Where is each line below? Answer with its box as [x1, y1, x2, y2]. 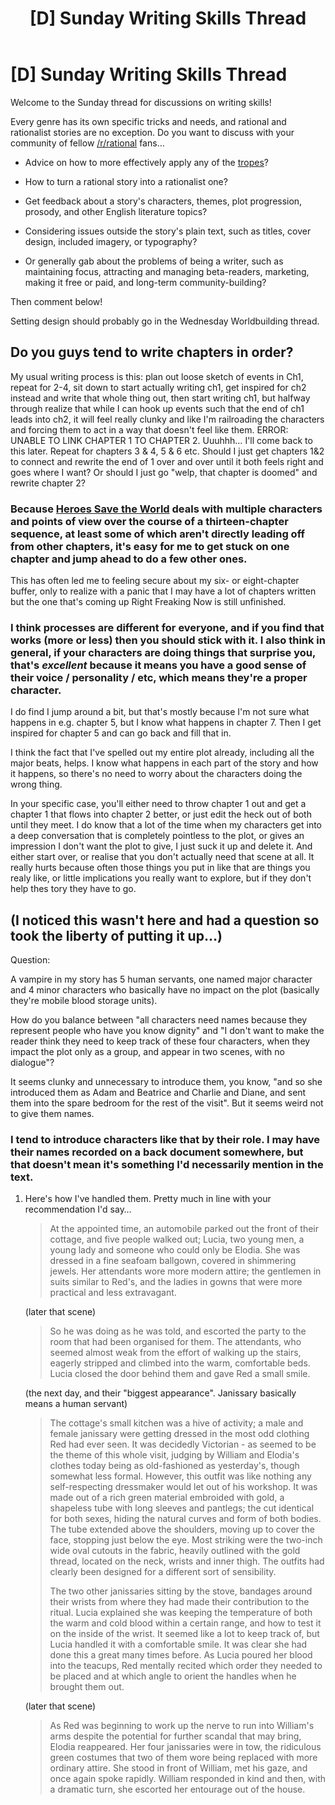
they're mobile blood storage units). [10, 995, 158, 1007]
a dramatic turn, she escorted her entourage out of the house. [49, 1783, 306, 1796]
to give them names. [10, 1108, 95, 1120]
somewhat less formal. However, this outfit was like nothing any [49, 1470, 312, 1482]
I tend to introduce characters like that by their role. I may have [10, 1133, 321, 1147]
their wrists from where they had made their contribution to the [49, 1596, 310, 1608]
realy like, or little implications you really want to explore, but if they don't [10, 872, 312, 884]
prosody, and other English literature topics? [24, 205, 208, 217]
